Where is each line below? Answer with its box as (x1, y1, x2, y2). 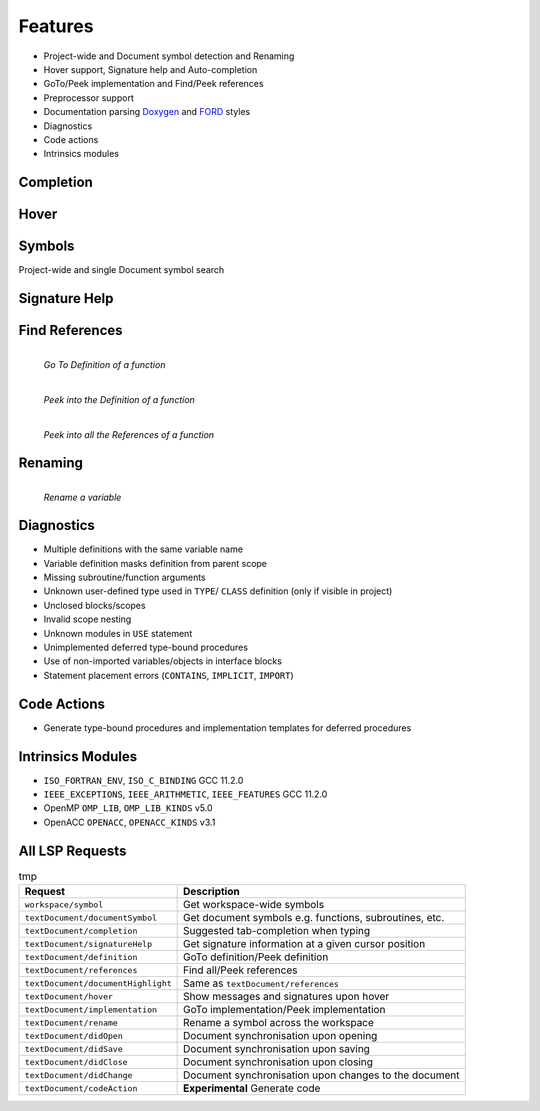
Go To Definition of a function (43, 358, 166, 370)
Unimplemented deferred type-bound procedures (43, 641, 249, 653)
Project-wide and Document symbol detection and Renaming (43, 50, 295, 62)
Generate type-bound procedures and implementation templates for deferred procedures (43, 721, 412, 734)
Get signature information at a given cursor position (183, 937, 426, 951)
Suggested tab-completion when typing (183, 924, 371, 938)
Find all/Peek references (183, 963, 298, 977)
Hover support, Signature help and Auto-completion (43, 63, 258, 75)
